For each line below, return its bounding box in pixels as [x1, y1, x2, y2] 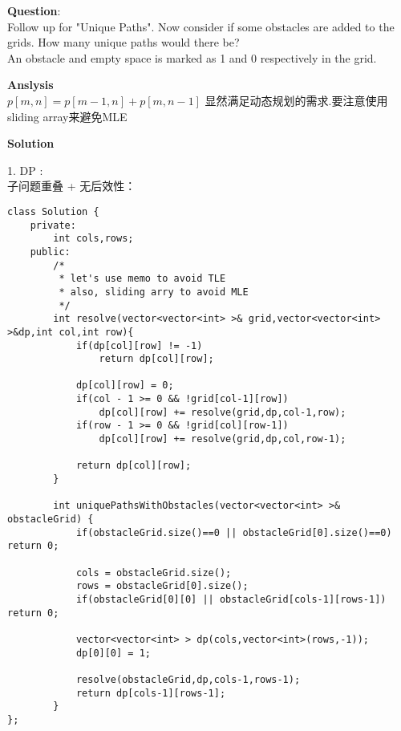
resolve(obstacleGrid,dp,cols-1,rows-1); [75, 673, 301, 685]
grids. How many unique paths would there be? [7, 34, 240, 51]
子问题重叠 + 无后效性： [7, 177, 136, 194]
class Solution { [7, 205, 99, 217]
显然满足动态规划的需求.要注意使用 [205, 91, 388, 108]
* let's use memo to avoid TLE [59, 273, 226, 285]
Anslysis [7, 76, 54, 93]
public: [30, 246, 71, 258]
